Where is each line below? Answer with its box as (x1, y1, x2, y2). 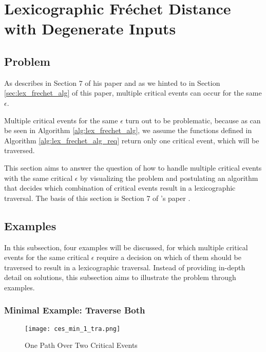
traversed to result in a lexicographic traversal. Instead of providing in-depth (4, 262, 245, 272)
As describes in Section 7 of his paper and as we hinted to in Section (4, 77, 220, 88)
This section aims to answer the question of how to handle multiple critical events (4, 162, 262, 173)
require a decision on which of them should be (97, 252, 241, 263)
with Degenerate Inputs (4, 18, 176, 39)
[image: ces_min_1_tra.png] (25, 325, 121, 332)
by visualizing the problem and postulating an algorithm (80, 172, 258, 183)
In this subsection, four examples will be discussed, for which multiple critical (4, 242, 248, 252)
